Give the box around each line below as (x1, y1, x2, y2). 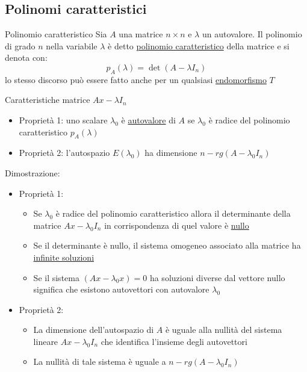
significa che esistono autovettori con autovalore (33, 283, 209, 296)
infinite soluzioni (33, 250, 95, 263)
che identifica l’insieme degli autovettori (101, 335, 247, 347)
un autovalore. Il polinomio (202, 28, 302, 40)
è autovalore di (121, 113, 176, 126)
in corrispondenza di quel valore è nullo (104, 219, 249, 231)
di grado (5, 39, 36, 52)
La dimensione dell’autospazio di (33, 323, 154, 336)
